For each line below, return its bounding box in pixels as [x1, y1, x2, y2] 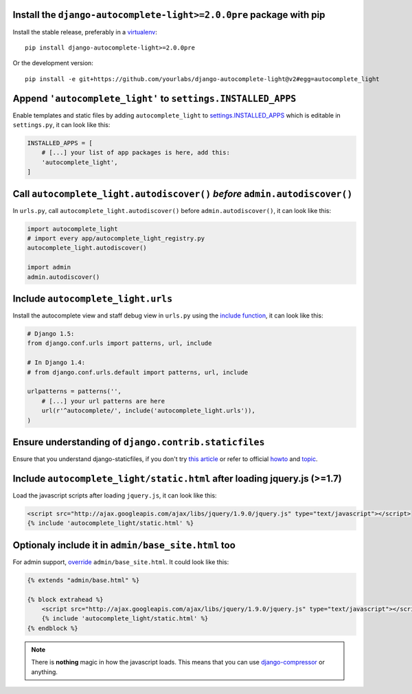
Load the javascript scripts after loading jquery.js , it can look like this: [12, 491, 217, 500]
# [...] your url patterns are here [41, 397, 165, 405]
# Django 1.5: [27, 330, 75, 338]
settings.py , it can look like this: [12, 120, 111, 128]
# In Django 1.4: [27, 359, 86, 367]
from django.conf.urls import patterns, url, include [27, 339, 212, 347]
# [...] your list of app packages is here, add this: [41, 148, 230, 157]
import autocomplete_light [27, 225, 118, 233]
